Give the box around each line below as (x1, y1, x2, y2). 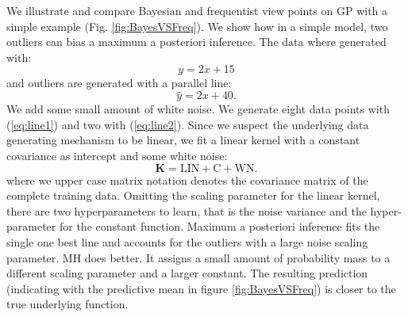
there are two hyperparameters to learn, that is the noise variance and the (6, 202, 367, 219)
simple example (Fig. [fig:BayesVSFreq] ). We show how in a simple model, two (6, 17, 388, 34)
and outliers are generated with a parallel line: (6, 74, 232, 91)
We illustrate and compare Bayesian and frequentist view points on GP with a (6, 2, 388, 18)
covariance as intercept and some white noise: (6, 147, 228, 163)
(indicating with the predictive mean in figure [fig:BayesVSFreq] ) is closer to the (6, 280, 396, 296)
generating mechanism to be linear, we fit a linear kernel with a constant (6, 132, 360, 148)
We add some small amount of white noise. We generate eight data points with (6, 101, 390, 117)
